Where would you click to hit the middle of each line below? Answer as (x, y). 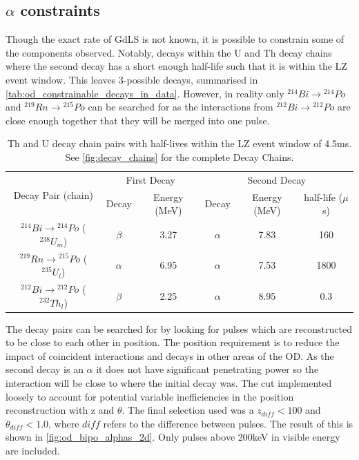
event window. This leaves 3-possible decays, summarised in (132, 79)
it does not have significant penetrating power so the (207, 369)
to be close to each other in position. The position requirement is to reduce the (173, 342)
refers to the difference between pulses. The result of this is (228, 423)
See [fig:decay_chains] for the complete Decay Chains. (179, 156)
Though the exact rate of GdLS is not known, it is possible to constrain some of (175, 39)
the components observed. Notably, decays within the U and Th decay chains (169, 52)
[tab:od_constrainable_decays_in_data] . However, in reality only (145, 93)
